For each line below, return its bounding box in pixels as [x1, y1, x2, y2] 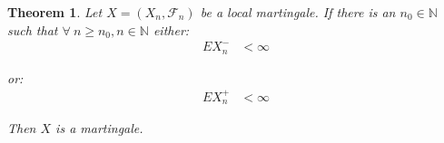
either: [153, 20, 190, 39]
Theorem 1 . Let [7, 3, 103, 21]
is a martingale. [55, 119, 143, 138]
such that [7, 20, 58, 39]
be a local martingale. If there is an [200, 3, 396, 21]
